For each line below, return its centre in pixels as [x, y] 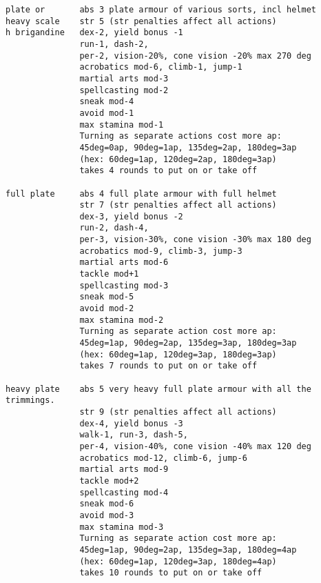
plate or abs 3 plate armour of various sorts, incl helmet [161, 10]
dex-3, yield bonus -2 [131, 216]
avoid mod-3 [107, 515]
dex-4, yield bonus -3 [131, 423]
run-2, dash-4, [114, 228]
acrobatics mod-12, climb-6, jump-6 [163, 458]
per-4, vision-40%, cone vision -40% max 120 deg [195, 446]
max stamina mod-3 [122, 527]
